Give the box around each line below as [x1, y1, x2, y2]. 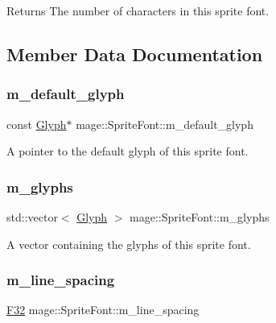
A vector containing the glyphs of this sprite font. [6, 235, 251, 252]
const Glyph [6, 115, 67, 132]
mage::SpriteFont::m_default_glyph [76, 115, 253, 132]
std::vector [6, 209, 58, 225]
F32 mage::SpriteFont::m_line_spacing [6, 301, 200, 318]
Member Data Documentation [6, 41, 263, 66]
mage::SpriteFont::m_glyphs [130, 209, 270, 225]
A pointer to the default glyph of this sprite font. [6, 143, 249, 159]
